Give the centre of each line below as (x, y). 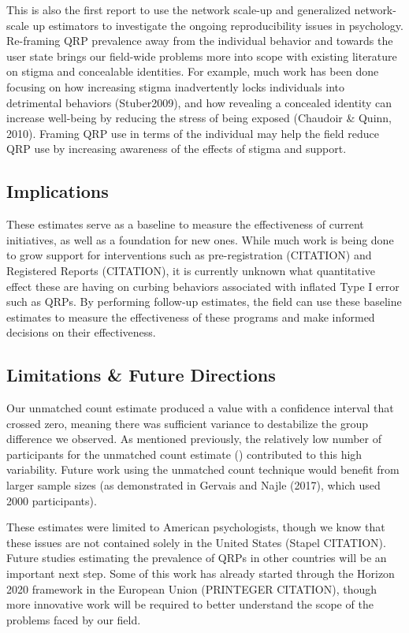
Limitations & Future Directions (141, 375)
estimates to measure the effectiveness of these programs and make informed (191, 316)
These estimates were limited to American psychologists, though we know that (196, 527)
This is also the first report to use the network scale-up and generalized (178, 9)
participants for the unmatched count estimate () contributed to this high (184, 454)
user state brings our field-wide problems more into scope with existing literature (202, 56)
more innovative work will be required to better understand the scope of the (190, 604)
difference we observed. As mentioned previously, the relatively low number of (194, 439)
